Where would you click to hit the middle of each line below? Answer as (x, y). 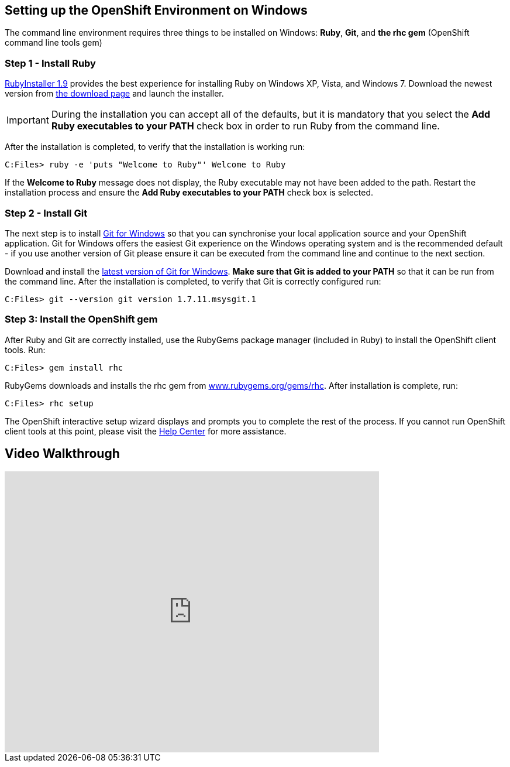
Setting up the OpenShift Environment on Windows (156, 10)
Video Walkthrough (62, 454)
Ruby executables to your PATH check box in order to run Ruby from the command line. (245, 126)
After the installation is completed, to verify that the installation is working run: (155, 147)
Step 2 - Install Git (46, 213)
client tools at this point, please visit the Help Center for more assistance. (146, 431)
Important (28, 120)
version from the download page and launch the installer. (114, 94)
